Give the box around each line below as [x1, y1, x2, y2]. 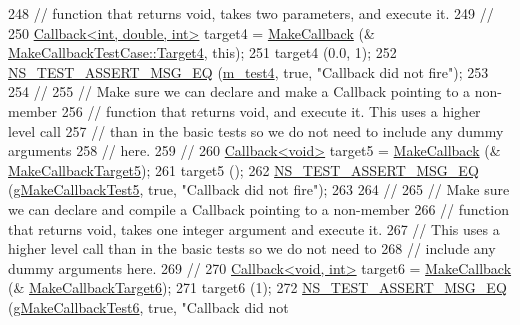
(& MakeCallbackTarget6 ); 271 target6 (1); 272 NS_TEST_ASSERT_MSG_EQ [8, 277, 507, 298]
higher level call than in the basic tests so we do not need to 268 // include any [8, 238, 496, 259]
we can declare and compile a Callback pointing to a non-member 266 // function [8, 198, 509, 219]
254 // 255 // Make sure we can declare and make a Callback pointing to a [8, 81, 471, 102]
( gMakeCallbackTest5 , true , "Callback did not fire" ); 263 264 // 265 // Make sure [8, 179, 510, 200]
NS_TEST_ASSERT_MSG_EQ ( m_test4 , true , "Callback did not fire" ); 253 [8, 61, 489, 82]
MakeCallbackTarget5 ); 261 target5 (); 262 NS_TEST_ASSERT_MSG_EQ [8, 159, 479, 180]
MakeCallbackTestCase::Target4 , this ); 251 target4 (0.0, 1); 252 [8, 42, 397, 63]
